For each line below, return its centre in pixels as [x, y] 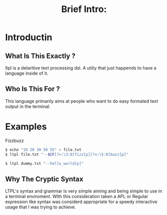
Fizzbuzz [14, 140]
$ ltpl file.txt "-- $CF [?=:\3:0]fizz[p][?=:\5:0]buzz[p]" [67, 154]
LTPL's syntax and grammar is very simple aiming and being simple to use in [84, 191]
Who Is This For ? [32, 89]
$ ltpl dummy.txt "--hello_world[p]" [44, 163]
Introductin [29, 37]
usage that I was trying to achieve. [40, 207]
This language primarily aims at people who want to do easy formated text [82, 101]
